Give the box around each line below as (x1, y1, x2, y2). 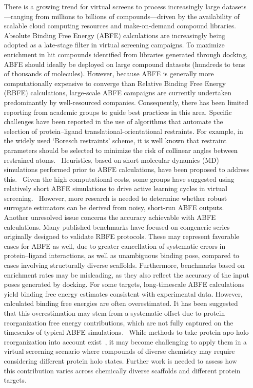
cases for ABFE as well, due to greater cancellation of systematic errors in (4, 240, 226, 251)
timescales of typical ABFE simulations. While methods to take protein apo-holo (4, 327, 249, 337)
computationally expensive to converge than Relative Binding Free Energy (4, 78, 226, 88)
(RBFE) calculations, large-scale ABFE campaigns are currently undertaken (4, 87, 232, 98)
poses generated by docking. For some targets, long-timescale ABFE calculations (4, 279, 245, 289)
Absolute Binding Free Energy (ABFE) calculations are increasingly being (4, 30, 226, 40)
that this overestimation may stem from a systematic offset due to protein (4, 308, 225, 318)
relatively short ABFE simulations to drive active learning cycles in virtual (4, 183, 228, 194)
